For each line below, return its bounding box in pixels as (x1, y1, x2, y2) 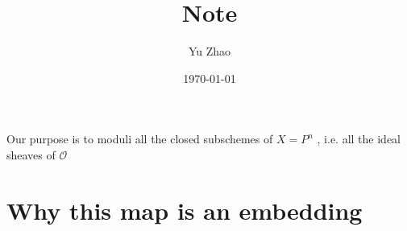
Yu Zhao (188, 43, 231, 60)
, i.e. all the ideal (317, 130, 401, 147)
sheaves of (6, 146, 56, 163)
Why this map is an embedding (6, 193, 363, 226)
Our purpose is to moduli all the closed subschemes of (6, 130, 273, 147)
